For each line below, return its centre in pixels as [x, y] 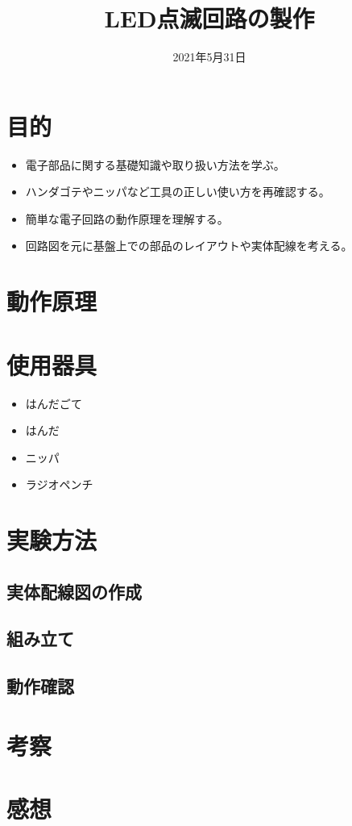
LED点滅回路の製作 [209, 18]
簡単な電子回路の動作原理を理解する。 [127, 218]
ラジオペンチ [59, 484]
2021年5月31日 [209, 57]
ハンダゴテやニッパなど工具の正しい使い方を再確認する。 [178, 192]
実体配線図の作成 [74, 591]
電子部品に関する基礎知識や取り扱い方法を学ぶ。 [155, 164]
